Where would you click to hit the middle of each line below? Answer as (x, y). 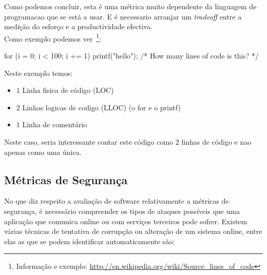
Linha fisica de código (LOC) (68, 90)
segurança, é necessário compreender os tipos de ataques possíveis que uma (122, 211)
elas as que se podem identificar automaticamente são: (90, 241)
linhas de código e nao (216, 142)
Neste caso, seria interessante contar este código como (89, 142)
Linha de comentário (55, 124)
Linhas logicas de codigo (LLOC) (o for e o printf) (101, 107)
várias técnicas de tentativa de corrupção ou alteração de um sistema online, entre (133, 231)
